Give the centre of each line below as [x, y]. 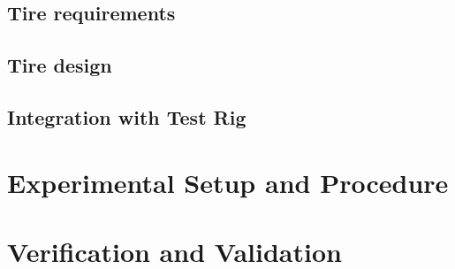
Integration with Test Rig [127, 116]
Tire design [60, 65]
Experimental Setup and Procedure [228, 182]
